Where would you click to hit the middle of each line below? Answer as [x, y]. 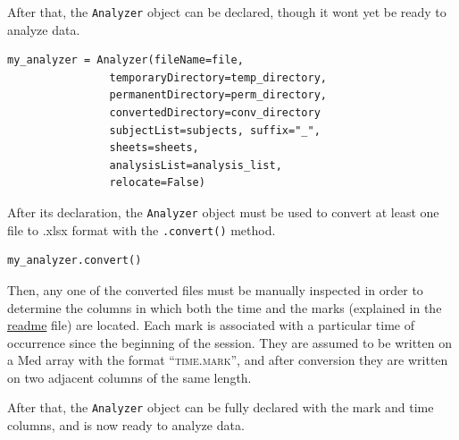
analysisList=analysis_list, [196, 165]
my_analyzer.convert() [75, 261]
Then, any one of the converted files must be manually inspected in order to [215, 289]
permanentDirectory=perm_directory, [218, 95]
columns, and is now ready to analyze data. [126, 425]
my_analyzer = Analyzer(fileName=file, [125, 60]
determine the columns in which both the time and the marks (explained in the [225, 307]
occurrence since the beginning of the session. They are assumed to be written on [229, 342]
